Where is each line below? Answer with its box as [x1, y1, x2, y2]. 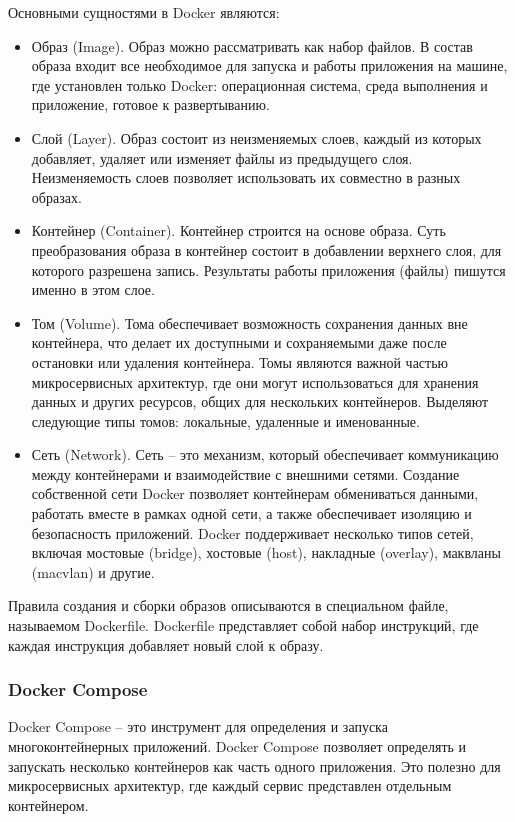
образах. [31, 186, 82, 207]
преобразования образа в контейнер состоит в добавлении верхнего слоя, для [31, 239, 502, 260]
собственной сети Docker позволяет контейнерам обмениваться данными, [31, 483, 479, 504]
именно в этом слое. [31, 279, 155, 300]
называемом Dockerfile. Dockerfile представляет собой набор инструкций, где [8, 615, 479, 636]
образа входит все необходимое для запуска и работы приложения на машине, [31, 55, 508, 76]
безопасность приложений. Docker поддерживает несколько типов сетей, [31, 522, 474, 543]
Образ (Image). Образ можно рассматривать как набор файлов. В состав [31, 35, 473, 56]
